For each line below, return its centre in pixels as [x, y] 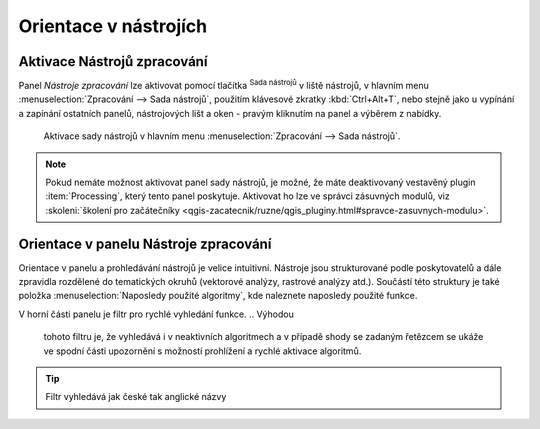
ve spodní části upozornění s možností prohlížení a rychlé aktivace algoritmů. [202, 351]
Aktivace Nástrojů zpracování [113, 61]
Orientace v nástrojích [113, 26]
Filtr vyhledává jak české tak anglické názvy [136, 397]
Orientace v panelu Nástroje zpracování [145, 243]
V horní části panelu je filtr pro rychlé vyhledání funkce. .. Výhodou [156, 314]
